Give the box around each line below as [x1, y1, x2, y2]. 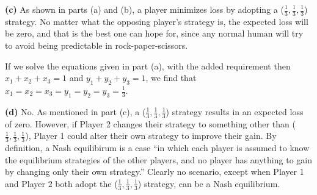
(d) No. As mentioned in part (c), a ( [5, 105, 146, 118]
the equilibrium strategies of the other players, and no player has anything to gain [5, 153, 312, 166]
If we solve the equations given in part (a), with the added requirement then [5, 59, 291, 72]
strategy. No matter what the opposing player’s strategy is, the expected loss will [5, 15, 308, 27]
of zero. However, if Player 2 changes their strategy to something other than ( [5, 117, 296, 130]
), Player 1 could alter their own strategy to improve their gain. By [25, 129, 277, 142]
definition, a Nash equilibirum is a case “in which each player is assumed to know [5, 141, 310, 154]
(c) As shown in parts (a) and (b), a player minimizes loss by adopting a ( [5, 3, 284, 15]
